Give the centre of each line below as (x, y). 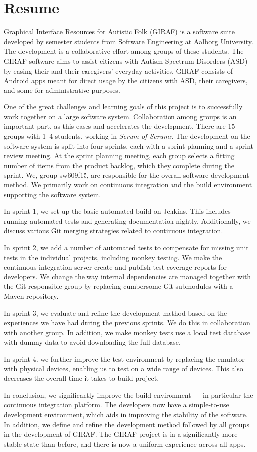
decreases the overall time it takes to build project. (82, 378)
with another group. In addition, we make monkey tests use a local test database (127, 332)
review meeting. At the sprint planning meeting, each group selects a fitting (119, 155)
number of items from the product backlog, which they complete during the (119, 165)
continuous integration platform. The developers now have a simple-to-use (117, 405)
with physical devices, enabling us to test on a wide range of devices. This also (124, 368)
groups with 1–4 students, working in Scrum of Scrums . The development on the (127, 136)
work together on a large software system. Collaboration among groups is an (120, 116)
